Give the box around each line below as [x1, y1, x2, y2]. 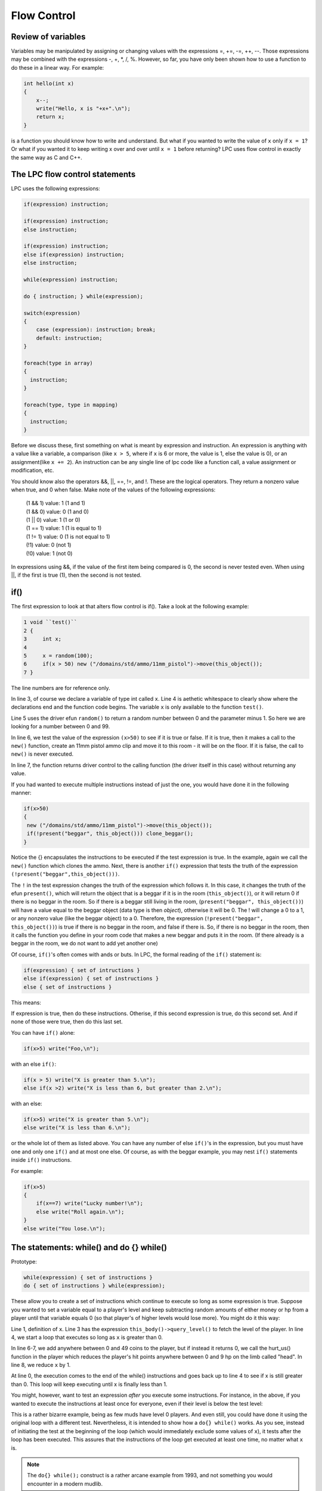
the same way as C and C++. [11, 154, 83, 161]
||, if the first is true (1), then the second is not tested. [11, 571, 142, 579]
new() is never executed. [11, 750, 74, 757]
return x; [36, 113, 65, 120]
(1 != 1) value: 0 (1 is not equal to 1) [26, 533, 110, 540]
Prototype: [11, 1258, 37, 1265]
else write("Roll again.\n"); [36, 1208, 125, 1215]
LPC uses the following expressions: [11, 185, 101, 192]
